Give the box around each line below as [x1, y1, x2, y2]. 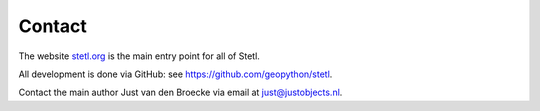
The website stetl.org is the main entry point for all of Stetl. [18, 50, 260, 62]
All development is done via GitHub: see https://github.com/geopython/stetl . [18, 68, 333, 80]
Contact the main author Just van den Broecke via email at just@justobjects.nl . [18, 86, 343, 99]
